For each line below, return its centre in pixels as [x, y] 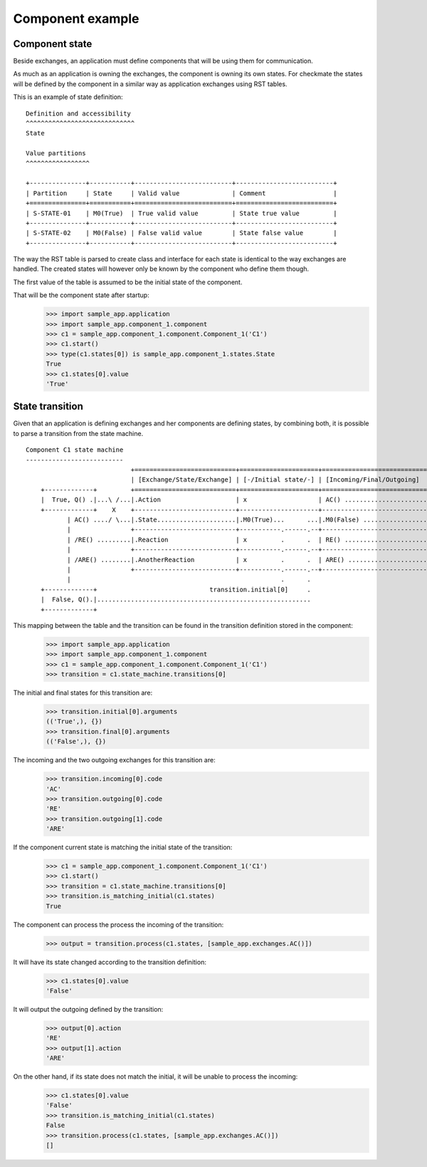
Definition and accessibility [79, 113]
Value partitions [56, 154]
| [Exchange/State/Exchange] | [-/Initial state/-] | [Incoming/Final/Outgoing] [275, 480]
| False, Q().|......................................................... [175, 600]
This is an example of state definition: [68, 97]
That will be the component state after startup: [81, 295]
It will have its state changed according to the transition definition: [110, 962]
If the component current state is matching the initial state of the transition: [123, 847]
